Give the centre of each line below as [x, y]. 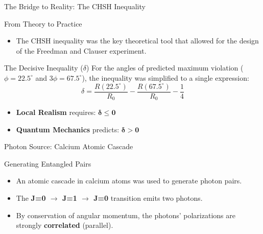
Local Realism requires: [56, 112]
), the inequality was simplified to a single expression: [165, 77]
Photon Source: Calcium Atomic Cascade [69, 146]
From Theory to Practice [43, 23]
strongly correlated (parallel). [65, 225]
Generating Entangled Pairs [48, 163]
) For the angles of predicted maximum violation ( [165, 68]
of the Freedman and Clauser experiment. [81, 50]
